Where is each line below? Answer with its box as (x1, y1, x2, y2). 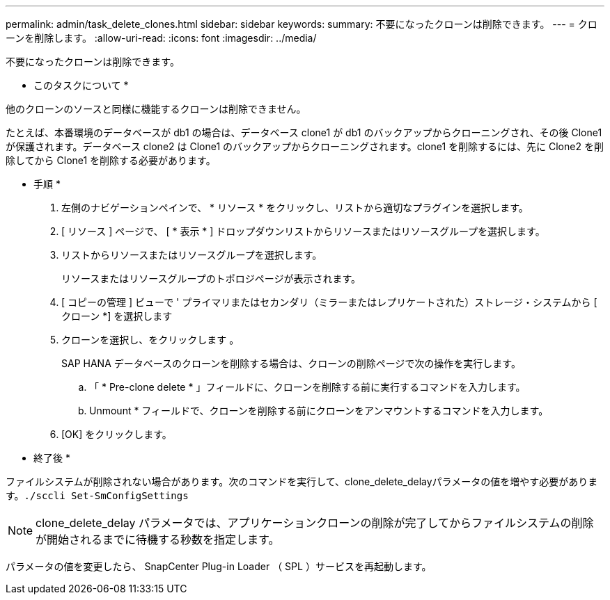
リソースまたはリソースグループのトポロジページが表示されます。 (61, 273, 361, 284)
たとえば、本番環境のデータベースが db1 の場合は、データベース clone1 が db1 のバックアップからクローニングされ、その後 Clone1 (6, 127, 602, 138)
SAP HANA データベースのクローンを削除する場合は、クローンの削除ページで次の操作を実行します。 (61, 357, 521, 369)
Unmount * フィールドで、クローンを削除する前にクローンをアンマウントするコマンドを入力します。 (89, 405, 549, 416)
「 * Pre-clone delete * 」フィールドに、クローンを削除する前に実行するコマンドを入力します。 (89, 381, 526, 393)
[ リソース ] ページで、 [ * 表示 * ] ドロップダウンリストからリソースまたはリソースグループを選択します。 (61, 225, 545, 237)
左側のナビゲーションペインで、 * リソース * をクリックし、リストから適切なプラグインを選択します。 (61, 202, 529, 213)
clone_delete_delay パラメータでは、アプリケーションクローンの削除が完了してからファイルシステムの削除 (36, 516, 594, 530)
